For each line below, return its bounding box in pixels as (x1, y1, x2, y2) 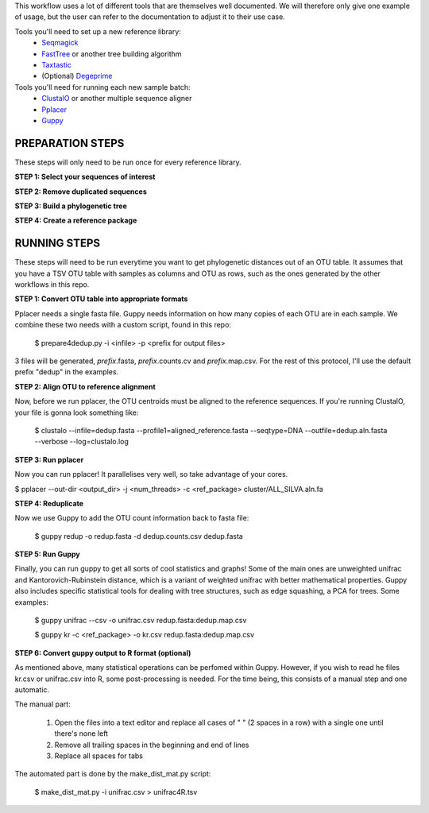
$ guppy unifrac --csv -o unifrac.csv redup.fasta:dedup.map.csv (34, 616, 247, 625)
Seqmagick (41, 38, 79, 48)
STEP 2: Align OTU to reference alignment (14, 381, 157, 391)
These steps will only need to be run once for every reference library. (14, 157, 242, 167)
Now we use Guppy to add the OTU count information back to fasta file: (14, 513, 249, 523)
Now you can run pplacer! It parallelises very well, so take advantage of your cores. (14, 470, 288, 479)
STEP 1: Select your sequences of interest (14, 172, 156, 182)
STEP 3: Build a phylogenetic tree (14, 201, 127, 211)
